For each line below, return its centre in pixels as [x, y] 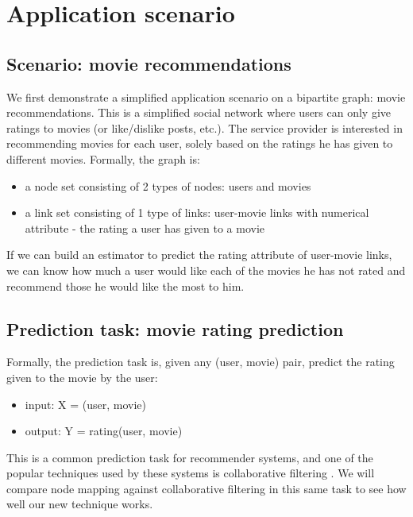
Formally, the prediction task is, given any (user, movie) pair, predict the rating [201, 362]
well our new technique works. [80, 504]
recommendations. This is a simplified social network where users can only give [199, 112]
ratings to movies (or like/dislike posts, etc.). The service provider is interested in [205, 127]
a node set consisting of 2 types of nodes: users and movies [168, 185]
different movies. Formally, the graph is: [103, 158]
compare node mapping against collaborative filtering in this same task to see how [206, 488]
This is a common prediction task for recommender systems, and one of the [190, 457]
